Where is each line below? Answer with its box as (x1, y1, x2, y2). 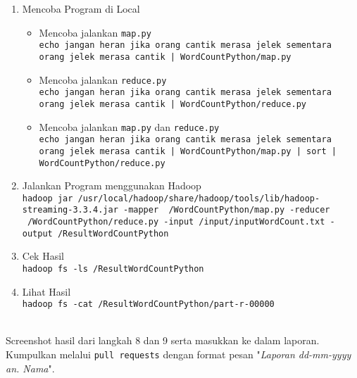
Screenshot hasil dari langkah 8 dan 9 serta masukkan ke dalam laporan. (6, 333, 320, 348)
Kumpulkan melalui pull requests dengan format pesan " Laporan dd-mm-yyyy (6, 347, 351, 362)
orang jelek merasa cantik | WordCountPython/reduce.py (39, 99, 307, 109)
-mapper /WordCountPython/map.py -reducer (123, 205, 330, 215)
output (22, 228, 53, 239)
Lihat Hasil (22, 284, 71, 298)
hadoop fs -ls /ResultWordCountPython (22, 263, 204, 274)
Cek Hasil (22, 248, 64, 263)
